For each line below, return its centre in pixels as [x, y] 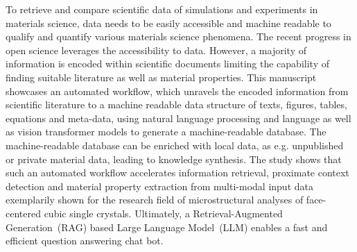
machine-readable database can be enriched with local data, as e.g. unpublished [175, 145]
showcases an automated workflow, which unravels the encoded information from [177, 91]
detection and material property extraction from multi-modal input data [159, 186]
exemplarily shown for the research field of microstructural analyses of [155, 200]
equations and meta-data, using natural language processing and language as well [178, 118]
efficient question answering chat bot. [85, 241]
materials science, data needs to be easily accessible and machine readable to [168, 23]
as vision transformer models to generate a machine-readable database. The [166, 132]
